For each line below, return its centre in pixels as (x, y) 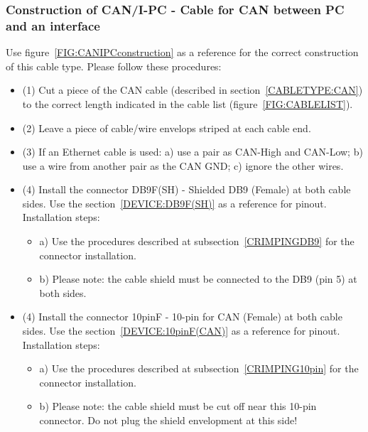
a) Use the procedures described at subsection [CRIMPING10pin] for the (199, 368)
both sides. (63, 292)
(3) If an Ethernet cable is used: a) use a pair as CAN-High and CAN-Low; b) (193, 152)
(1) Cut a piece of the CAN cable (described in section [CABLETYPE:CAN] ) (193, 90)
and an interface (53, 25)
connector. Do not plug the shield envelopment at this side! (168, 420)
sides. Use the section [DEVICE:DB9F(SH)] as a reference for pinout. (174, 203)
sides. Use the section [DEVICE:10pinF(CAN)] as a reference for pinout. (181, 331)
